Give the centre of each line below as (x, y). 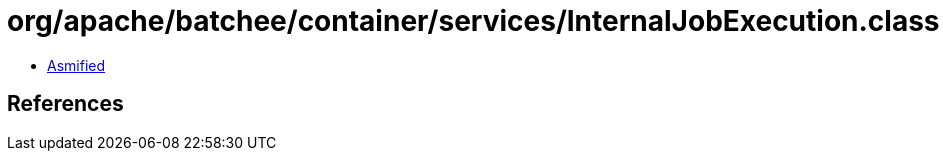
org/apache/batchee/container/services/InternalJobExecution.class (473, 21)
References (65, 104)
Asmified (76, 65)
